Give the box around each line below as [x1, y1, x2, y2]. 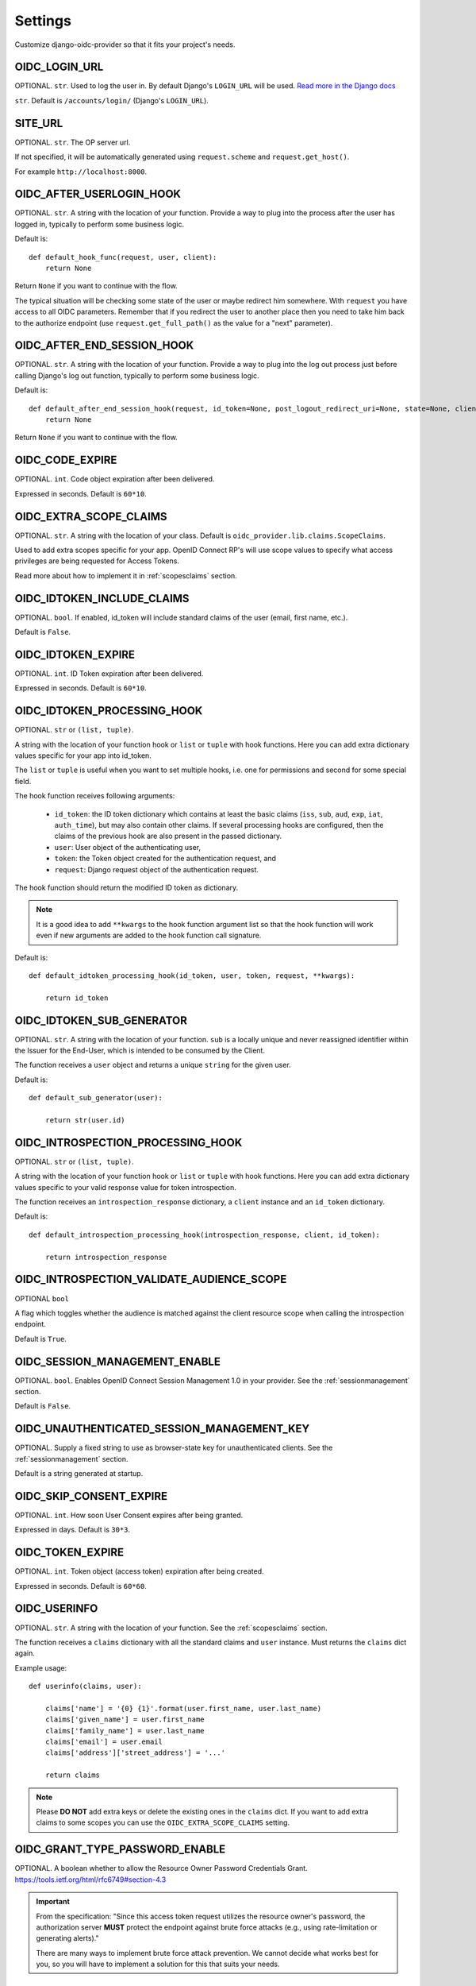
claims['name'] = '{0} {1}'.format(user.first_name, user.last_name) [44, 1704, 322, 1713]
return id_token [44, 993, 109, 1003]
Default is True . [14, 1334, 67, 1343]
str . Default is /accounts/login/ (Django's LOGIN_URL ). [14, 95, 209, 105]
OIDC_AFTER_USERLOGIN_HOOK [14, 187, 182, 201]
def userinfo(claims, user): [29, 1682, 142, 1691]
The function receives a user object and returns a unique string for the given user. [14, 1061, 291, 1070]
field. [14, 776, 32, 786]
